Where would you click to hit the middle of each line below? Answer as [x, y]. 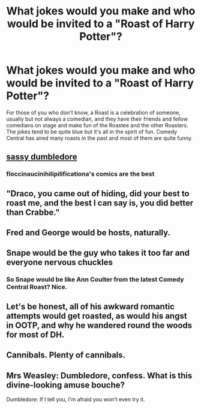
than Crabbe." [33, 212]
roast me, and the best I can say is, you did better [100, 203]
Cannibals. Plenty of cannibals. [66, 355]
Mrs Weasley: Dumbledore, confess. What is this [99, 376]
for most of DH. [35, 335]
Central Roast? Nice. [37, 287]
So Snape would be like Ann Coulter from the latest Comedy [95, 279]
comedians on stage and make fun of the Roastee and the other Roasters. [97, 125]
